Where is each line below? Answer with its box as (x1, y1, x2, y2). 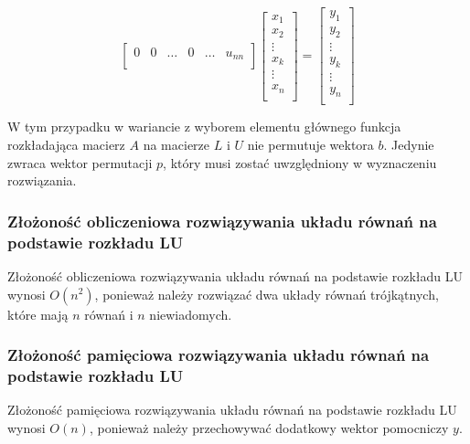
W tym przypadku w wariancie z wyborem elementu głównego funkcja (7, 117, 401, 136)
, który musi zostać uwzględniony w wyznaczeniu (163, 153, 437, 172)
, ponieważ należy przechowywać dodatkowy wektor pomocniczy (89, 418, 449, 437)
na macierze (143, 135, 210, 153)
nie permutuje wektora (247, 135, 374, 153)
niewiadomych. (149, 304, 232, 323)
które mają (7, 304, 69, 323)
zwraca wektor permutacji (7, 153, 153, 172)
